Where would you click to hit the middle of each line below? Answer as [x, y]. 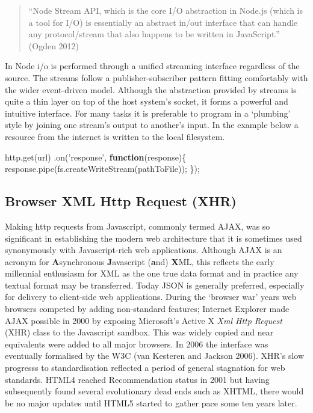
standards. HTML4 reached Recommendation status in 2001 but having [137, 379]
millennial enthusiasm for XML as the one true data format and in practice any [152, 273]
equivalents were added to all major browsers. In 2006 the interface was [137, 344]
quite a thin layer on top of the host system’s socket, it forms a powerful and [147, 101]
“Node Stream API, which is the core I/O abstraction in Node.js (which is [166, 10]
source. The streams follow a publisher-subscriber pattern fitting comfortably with [156, 77]
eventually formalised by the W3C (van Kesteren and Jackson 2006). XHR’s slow [155, 356]
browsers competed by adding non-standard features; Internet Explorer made [147, 309]
